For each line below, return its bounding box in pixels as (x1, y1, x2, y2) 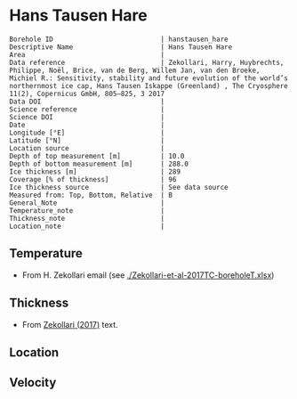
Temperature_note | (9, 206, 165, 215)
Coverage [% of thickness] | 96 (9, 175, 177, 183)
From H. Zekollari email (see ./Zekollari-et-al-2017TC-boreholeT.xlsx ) (21, 269, 275, 281)
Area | (9, 50, 165, 59)
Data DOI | (9, 97, 165, 106)
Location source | (9, 143, 165, 152)
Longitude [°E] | (9, 128, 165, 137)
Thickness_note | (9, 214, 165, 223)
